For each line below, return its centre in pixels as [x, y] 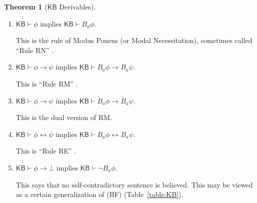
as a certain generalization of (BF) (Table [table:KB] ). [99, 194]
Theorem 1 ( [26, 6]
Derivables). [77, 6]
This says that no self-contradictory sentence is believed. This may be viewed [134, 184]
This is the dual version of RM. [64, 117]
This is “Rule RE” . [46, 151]
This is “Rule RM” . [47, 83]
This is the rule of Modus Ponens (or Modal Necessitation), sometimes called [134, 40]
